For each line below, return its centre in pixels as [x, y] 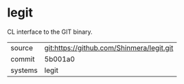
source [22, 48]
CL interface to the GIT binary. [50, 32]
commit [23, 59]
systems [24, 70]
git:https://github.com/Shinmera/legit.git [109, 48]
